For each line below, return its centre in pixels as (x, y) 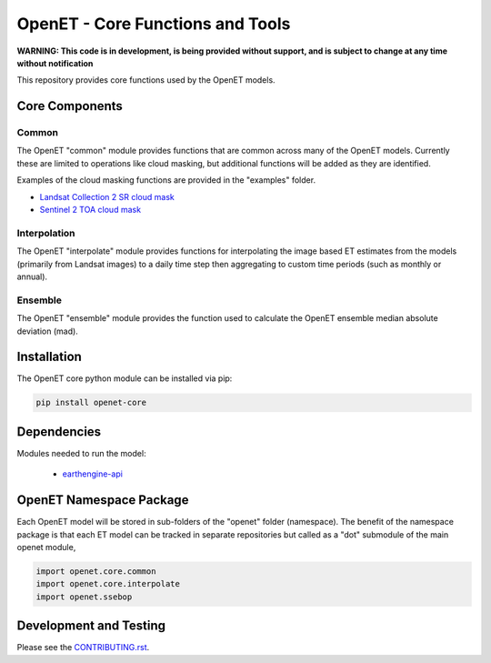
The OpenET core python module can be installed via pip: (125, 378)
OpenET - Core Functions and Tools (154, 24)
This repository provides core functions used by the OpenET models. (146, 80)
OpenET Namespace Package (103, 500)
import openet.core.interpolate (108, 584)
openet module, (46, 547)
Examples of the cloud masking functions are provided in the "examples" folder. (166, 180)
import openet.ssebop (84, 597)
